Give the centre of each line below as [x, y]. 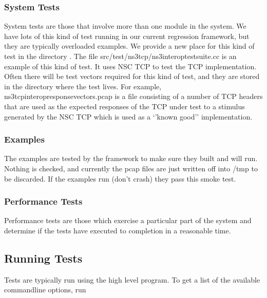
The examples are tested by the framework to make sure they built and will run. [131, 158]
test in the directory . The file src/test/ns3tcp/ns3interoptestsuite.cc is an [120, 56]
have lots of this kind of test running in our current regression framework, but [127, 36]
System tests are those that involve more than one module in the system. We [125, 26]
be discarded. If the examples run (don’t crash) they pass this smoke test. [120, 178]
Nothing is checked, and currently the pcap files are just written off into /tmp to [131, 168]
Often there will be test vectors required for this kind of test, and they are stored [132, 76]
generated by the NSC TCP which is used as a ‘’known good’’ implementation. [128, 116]
